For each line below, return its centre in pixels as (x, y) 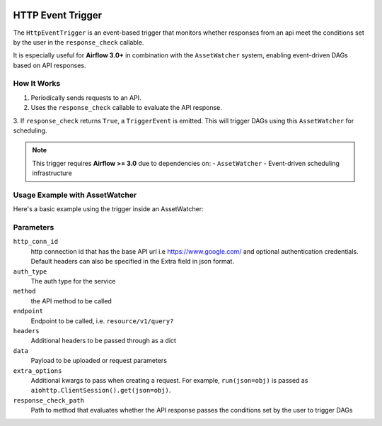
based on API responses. (50, 65)
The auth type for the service (73, 281)
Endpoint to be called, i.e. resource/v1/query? (102, 321)
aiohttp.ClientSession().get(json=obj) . (101, 391)
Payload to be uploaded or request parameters (99, 361)
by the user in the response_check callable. (79, 42)
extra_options (37, 371)
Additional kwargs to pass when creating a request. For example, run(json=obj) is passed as (169, 380)
